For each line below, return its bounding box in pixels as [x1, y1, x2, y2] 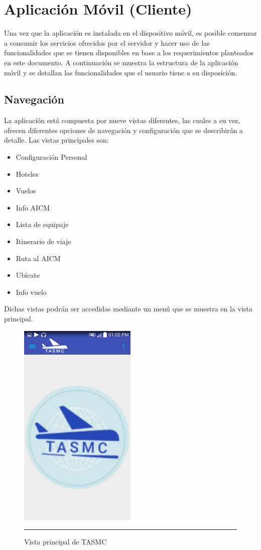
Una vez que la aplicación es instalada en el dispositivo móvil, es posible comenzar [4, 28, 257, 38]
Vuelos [16, 185, 36, 196]
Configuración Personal [16, 152, 87, 162]
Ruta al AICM [16, 253, 61, 263]
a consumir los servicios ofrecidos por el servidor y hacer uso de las [4, 37, 210, 48]
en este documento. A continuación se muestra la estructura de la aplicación [4, 57, 238, 67]
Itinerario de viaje [16, 236, 71, 247]
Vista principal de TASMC [24, 536, 107, 547]
